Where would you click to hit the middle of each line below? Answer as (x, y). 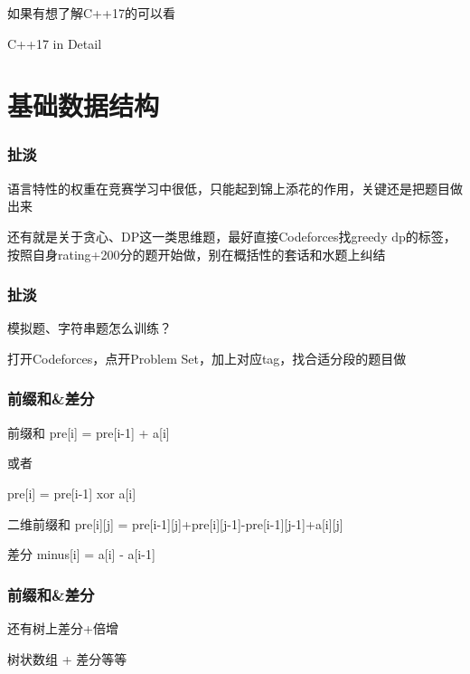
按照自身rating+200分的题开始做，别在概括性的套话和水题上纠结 (197, 254)
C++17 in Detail (55, 43)
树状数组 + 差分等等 (67, 658)
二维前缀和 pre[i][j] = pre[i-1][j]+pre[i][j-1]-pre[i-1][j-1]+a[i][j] (175, 523)
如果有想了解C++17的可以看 (91, 13)
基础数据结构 (84, 105)
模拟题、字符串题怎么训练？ (89, 328)
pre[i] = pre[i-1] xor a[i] (72, 493)
